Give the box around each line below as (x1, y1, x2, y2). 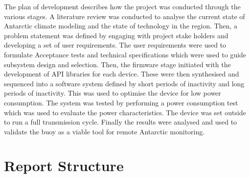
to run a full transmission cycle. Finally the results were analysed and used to (4, 117, 237, 127)
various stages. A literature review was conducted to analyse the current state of (4, 11, 245, 21)
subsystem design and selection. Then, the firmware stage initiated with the (4, 59, 231, 69)
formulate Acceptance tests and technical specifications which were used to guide (4, 49, 247, 59)
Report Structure (4, 155, 124, 175)
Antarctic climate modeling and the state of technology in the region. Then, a (4, 21, 237, 31)
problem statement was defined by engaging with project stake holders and (4, 30, 228, 40)
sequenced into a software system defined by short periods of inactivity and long (4, 78, 245, 88)
